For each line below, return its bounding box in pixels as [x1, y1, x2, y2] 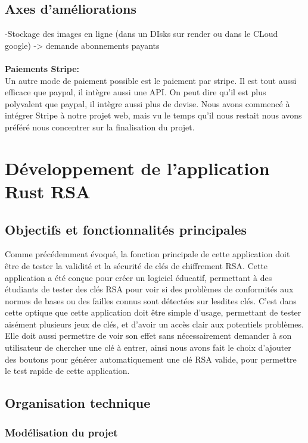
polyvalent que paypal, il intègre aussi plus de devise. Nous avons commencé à [5, 97, 290, 110]
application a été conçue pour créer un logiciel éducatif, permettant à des [5, 271, 272, 283]
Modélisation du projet [5, 425, 118, 439]
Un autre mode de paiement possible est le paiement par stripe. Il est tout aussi [5, 74, 297, 86]
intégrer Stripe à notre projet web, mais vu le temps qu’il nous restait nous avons [5, 109, 302, 121]
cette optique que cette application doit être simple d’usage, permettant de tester [5, 306, 301, 319]
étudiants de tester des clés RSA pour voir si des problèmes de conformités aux [5, 283, 294, 295]
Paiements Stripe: [5, 62, 80, 74]
